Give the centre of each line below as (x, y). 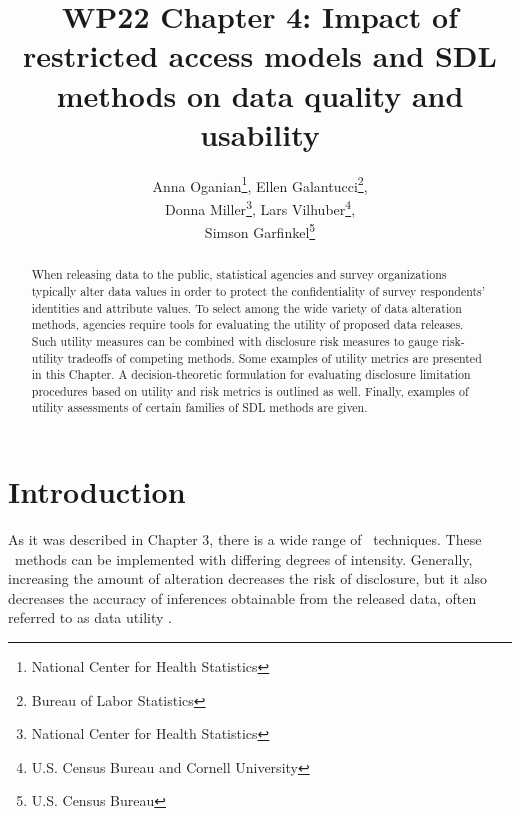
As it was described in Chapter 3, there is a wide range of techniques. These (245, 539)
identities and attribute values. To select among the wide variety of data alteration (246, 307)
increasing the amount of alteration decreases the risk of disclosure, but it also (248, 578)
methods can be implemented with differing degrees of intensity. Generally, (243, 558)
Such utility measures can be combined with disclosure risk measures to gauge (234, 340)
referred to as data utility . (90, 617)
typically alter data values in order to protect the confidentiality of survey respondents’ (258, 290)
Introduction (97, 491)
